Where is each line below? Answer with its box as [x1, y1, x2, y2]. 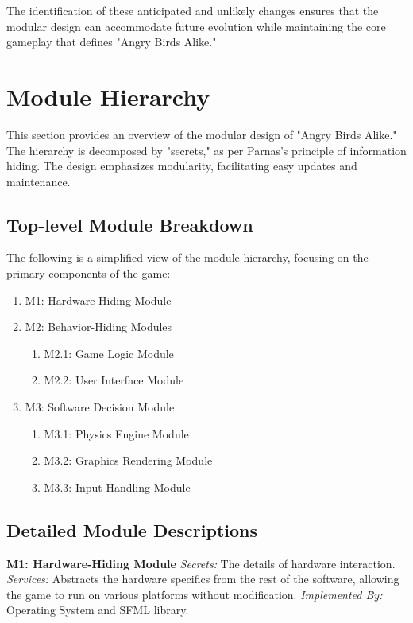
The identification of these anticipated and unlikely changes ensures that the [6, 2, 379, 18]
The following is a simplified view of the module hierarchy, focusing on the [6, 249, 369, 266]
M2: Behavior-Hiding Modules [25, 318, 172, 335]
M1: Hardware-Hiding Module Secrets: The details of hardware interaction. [6, 555, 396, 571]
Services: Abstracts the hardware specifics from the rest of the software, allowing [6, 570, 399, 587]
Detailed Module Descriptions [6, 517, 258, 542]
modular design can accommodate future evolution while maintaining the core [6, 18, 386, 34]
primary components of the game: [6, 265, 171, 282]
